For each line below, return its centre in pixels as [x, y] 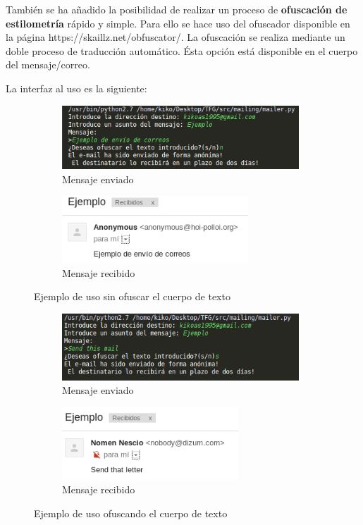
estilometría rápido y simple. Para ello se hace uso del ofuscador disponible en [178, 23]
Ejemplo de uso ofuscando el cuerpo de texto [131, 513]
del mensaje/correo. [48, 64]
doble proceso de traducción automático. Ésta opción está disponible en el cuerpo [182, 50]
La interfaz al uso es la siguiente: [76, 88]
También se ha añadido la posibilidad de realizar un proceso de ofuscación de [177, 9]
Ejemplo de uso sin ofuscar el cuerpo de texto [132, 296]
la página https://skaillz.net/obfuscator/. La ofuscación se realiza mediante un [176, 37]
